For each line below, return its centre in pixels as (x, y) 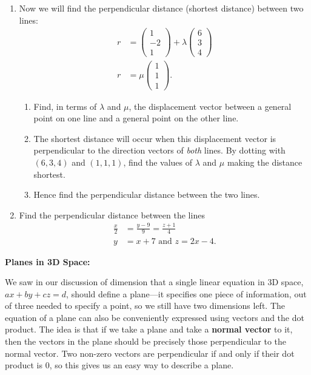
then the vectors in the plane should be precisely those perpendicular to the (146, 341)
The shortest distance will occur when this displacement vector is (155, 138)
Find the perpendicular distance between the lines (112, 215)
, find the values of (158, 162)
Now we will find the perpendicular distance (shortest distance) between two (161, 8)
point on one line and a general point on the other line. (136, 118)
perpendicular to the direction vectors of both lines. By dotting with (159, 150)
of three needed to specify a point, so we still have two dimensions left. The (145, 306)
